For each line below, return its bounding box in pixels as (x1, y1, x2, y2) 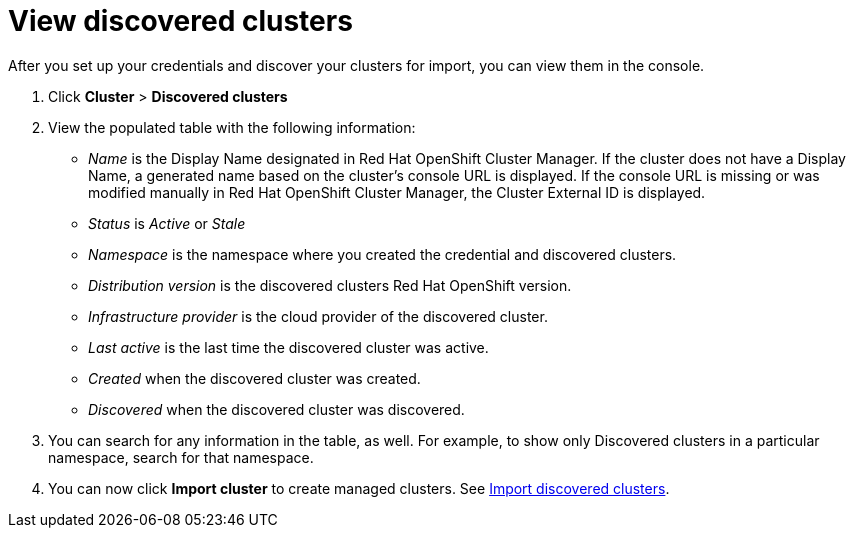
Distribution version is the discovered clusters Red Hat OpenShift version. (88, 276, 572, 294)
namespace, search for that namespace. (48, 448, 314, 466)
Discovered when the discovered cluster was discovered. (88, 400, 465, 418)
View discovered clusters (8, 4, 353, 38)
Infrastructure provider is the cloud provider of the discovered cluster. (88, 307, 548, 325)
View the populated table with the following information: (48, 118, 416, 136)
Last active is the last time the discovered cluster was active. (88, 338, 489, 356)
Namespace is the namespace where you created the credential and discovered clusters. (88, 245, 677, 263)
